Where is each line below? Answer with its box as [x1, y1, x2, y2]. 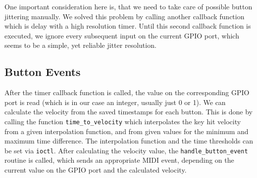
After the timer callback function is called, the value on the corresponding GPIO [4, 87, 250, 98]
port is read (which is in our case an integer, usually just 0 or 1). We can [4, 97, 226, 107]
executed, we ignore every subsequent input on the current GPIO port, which [4, 30, 239, 40]
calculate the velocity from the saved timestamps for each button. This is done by [4, 107, 253, 117]
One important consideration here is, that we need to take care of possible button [4, 1, 253, 11]
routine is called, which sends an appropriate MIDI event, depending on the [4, 155, 234, 165]
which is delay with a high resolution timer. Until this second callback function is [4, 21, 251, 31]
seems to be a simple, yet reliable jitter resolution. [4, 40, 156, 50]
